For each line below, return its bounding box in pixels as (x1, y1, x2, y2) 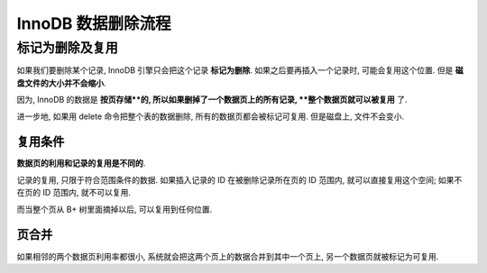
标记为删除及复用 (16, 40, 119, 56)
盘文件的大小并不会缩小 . (16, 77, 107, 88)
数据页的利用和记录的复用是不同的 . (16, 158, 146, 168)
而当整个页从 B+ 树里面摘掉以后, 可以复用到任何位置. (16, 204, 213, 214)
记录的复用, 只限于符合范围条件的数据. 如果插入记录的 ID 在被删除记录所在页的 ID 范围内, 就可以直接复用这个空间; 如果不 (16, 174, 463, 185)
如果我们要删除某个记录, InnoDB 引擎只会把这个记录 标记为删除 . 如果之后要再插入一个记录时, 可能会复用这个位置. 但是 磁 (16, 65, 464, 76)
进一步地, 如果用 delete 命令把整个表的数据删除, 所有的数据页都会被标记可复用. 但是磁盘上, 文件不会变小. (16, 111, 405, 122)
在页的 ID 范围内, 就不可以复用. (16, 187, 131, 198)
